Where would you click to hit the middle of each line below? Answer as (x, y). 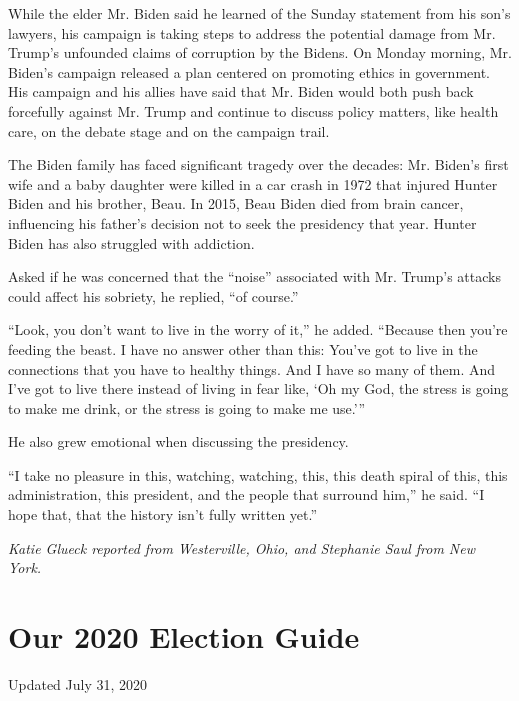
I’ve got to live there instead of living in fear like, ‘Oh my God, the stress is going (258, 388)
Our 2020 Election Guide (184, 636)
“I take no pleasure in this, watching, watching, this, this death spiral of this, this (258, 474)
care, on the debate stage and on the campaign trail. (169, 130)
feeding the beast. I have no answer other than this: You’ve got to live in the (243, 348)
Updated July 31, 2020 (78, 683)
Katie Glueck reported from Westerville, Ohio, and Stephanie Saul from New (242, 547)
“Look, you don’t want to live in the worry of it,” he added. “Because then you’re (258, 329)
